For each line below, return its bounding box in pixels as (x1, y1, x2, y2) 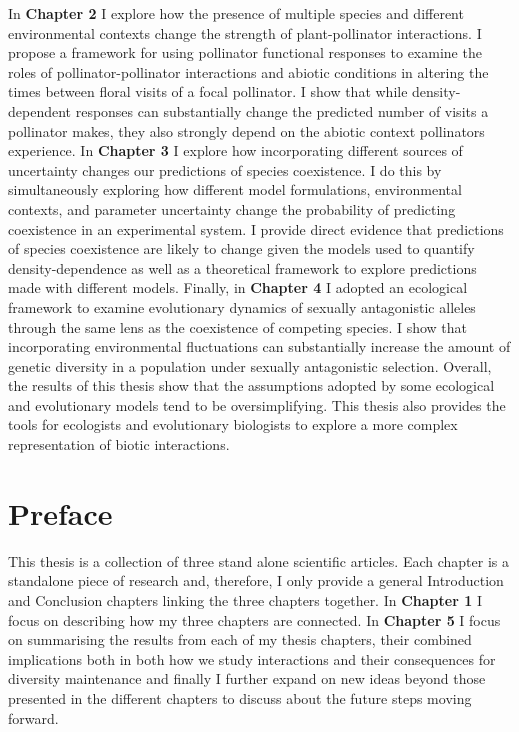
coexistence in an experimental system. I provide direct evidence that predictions (8, 218, 504, 239)
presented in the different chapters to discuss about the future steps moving (8, 687, 472, 708)
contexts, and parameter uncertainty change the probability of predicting (8, 198, 456, 219)
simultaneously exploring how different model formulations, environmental (8, 179, 462, 200)
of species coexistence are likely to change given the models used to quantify (8, 238, 475, 259)
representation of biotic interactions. (8, 434, 230, 455)
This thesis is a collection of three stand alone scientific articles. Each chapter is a (8, 550, 509, 571)
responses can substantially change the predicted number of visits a (75, 100, 489, 121)
